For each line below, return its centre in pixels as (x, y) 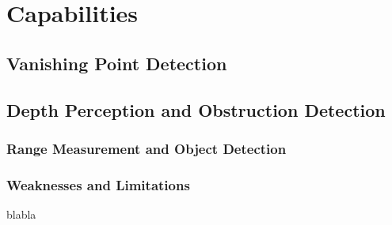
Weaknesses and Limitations (98, 184)
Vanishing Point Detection (117, 63)
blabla (21, 214)
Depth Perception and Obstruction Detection (196, 109)
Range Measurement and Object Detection (147, 148)
